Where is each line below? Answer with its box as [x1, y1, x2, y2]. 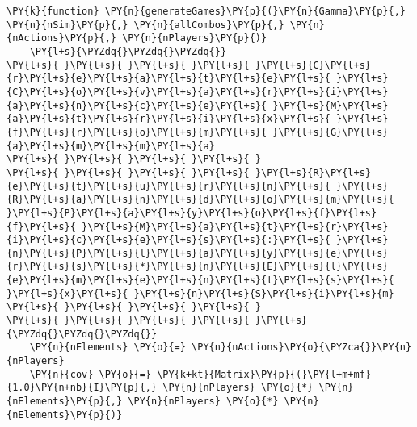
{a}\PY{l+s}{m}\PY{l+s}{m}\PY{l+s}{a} [6, 140, 215, 152]
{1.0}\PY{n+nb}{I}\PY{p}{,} [6, 382, 158, 394]
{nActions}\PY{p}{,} [6, 32, 117, 44]
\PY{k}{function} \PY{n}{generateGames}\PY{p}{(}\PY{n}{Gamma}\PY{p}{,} [6, 6, 406, 17]
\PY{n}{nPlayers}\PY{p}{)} [122, 32, 267, 44]
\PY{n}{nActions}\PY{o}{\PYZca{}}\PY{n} [192, 341, 412, 354]
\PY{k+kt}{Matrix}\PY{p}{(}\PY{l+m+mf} [157, 368, 372, 380]
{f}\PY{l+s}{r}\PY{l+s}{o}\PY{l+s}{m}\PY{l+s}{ [6, 126, 267, 138]
